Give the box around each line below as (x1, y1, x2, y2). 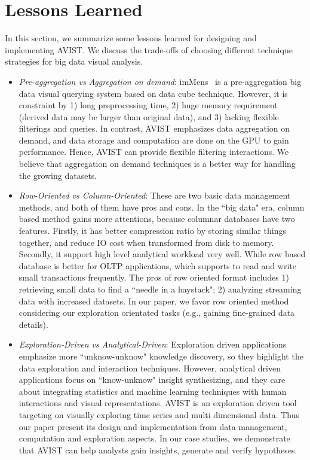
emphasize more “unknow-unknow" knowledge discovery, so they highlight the (19, 349, 303, 362)
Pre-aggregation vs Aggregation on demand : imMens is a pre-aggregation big (19, 75, 302, 87)
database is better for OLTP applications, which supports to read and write (19, 259, 296, 272)
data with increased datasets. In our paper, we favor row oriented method (19, 294, 289, 307)
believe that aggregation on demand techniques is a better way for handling (19, 157, 296, 170)
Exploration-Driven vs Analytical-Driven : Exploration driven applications (19, 338, 287, 351)
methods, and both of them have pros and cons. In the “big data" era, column (19, 200, 305, 213)
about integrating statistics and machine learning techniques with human (19, 385, 287, 397)
